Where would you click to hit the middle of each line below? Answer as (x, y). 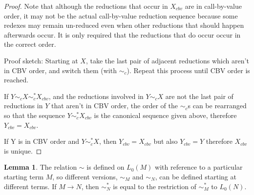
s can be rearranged (217, 106)
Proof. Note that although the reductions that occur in (86, 6)
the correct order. (30, 44)
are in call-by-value (213, 6)
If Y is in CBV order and (42, 141)
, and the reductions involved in (96, 96)
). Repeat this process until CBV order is (188, 70)
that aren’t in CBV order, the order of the (114, 106)
